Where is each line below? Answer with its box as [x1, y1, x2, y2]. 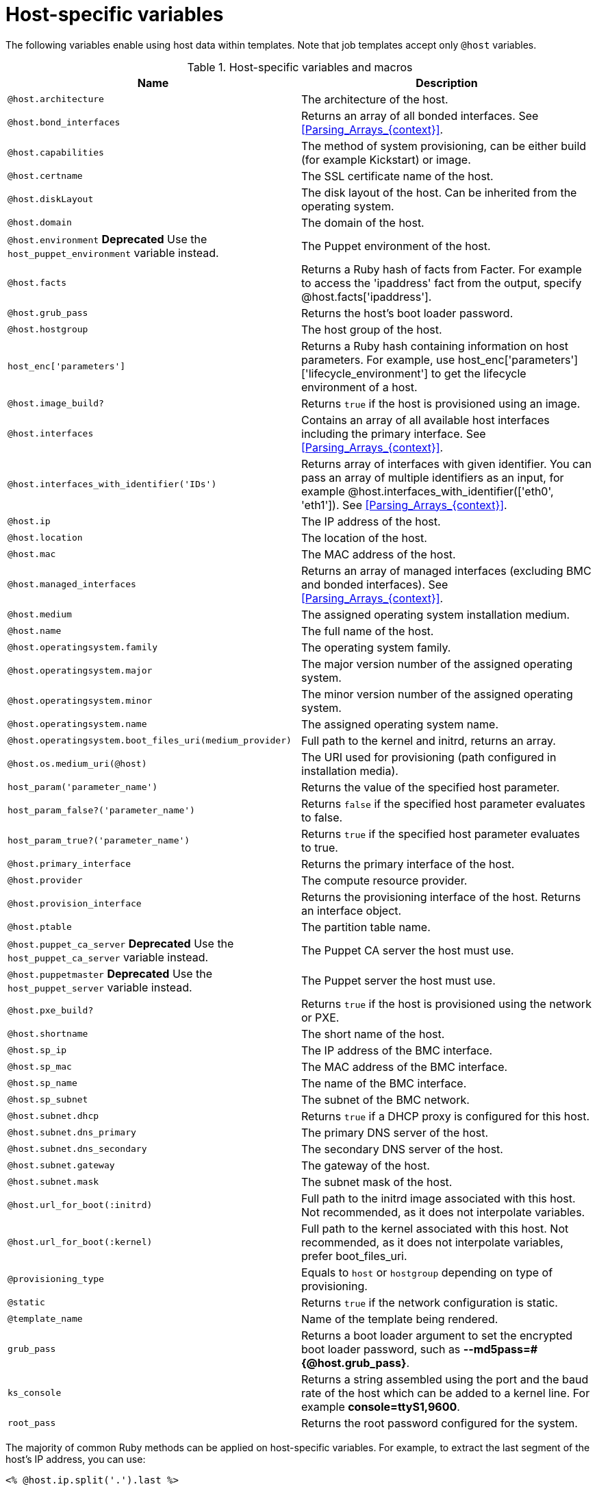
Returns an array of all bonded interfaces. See [301, 108, 539, 123]
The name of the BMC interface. [301, 1076, 467, 1090]
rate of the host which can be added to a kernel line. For [301, 1385, 590, 1400]
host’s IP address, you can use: [5, 1453, 146, 1465]
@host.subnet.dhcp [8, 1111, 99, 1122]
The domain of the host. [301, 215, 424, 230]
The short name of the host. [301, 1026, 445, 1041]
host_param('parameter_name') [8, 782, 158, 793]
